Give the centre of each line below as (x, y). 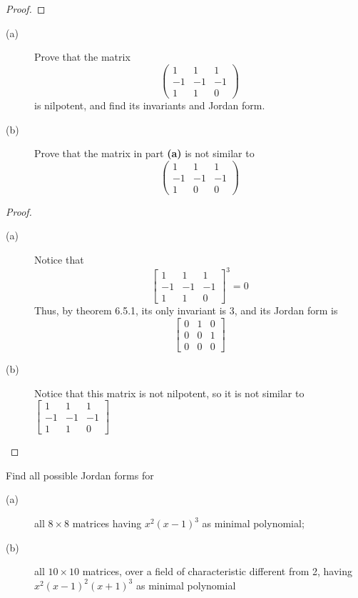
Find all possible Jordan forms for (80, 475)
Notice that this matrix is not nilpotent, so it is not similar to (169, 393)
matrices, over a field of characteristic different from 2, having (218, 571)
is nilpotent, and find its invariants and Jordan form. (150, 105)
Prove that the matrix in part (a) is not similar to (144, 153)
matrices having (107, 523)
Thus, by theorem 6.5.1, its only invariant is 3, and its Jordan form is (186, 310)
